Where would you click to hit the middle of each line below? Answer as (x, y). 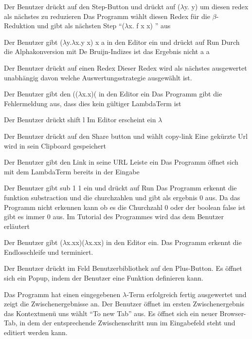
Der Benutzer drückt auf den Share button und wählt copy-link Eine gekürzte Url (126, 136)
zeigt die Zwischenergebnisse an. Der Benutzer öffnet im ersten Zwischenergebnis (124, 304)
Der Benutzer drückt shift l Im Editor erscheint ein (80, 120)
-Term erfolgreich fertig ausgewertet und (187, 294)
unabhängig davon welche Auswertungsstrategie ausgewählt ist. (98, 77)
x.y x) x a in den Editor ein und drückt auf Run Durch (158, 42)
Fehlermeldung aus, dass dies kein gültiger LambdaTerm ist (93, 103)
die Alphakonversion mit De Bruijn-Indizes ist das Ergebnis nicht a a (107, 51)
